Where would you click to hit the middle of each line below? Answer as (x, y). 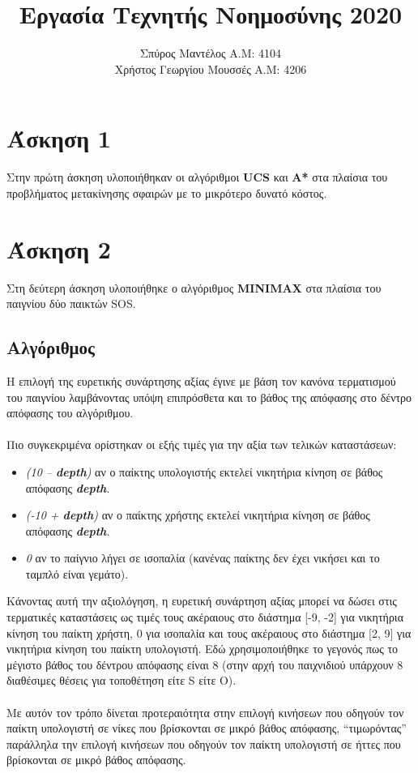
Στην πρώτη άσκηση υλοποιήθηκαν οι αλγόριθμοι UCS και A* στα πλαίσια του (197, 177)
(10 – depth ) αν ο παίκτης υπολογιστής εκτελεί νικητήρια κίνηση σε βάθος (204, 471)
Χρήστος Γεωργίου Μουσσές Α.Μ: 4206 (211, 68)
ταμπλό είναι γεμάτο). (77, 573)
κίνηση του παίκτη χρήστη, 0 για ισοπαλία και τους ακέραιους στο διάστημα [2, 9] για (209, 632)
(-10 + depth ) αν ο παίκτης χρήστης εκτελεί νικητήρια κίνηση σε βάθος (198, 515)
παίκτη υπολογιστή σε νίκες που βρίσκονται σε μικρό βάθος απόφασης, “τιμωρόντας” (207, 728)
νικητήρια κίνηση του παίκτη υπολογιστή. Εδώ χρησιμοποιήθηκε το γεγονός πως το (203, 649)
